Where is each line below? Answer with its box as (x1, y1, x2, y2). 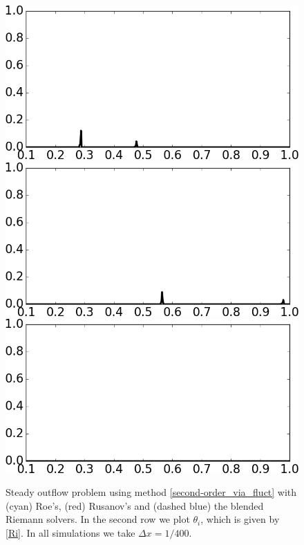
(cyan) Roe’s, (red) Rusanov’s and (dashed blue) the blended (6, 498, 264, 512)
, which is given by (200, 512, 280, 526)
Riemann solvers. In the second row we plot (6, 512, 190, 526)
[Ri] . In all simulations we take (6, 525, 135, 539)
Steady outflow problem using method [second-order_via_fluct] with (6, 485, 297, 499)
